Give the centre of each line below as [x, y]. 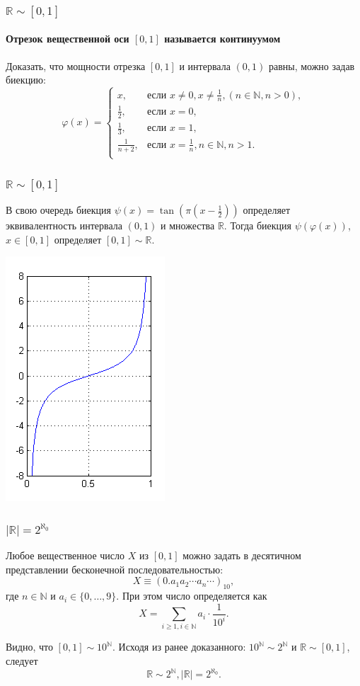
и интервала [205, 65]
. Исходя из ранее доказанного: [179, 647]
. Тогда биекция [257, 225]
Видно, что [29, 647]
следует [22, 661]
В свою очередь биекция [58, 210]
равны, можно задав [312, 65]
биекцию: [26, 80]
